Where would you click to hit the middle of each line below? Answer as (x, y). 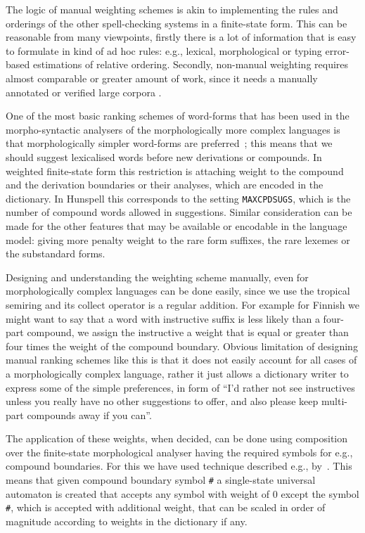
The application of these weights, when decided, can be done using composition (177, 438)
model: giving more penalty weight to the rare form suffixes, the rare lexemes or (178, 239)
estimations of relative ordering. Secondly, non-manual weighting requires (191, 64)
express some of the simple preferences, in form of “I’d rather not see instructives (180, 387)
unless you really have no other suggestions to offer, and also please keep (162, 401)
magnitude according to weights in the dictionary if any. (127, 521)
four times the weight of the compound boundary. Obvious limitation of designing (182, 346)
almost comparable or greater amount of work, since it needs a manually (162, 78)
